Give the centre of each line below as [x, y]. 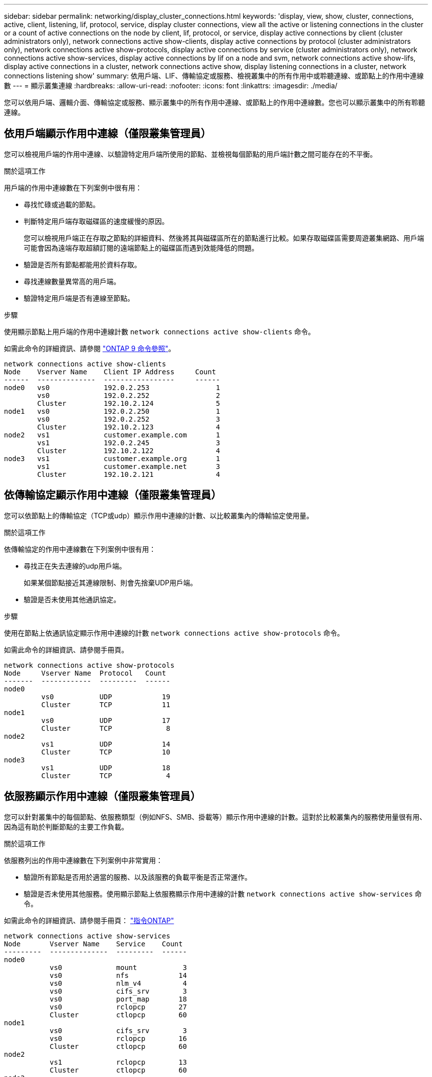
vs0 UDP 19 [106, 697]
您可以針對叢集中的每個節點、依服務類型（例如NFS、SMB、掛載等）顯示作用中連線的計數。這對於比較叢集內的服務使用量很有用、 [215, 817]
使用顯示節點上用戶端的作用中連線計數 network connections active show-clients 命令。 [160, 331]
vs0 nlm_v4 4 [118, 983]
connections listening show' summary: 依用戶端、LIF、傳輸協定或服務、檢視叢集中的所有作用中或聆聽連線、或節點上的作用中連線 [214, 76]
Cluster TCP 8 [106, 728]
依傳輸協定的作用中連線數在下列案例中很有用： [80, 549]
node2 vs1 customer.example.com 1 [112, 435]
